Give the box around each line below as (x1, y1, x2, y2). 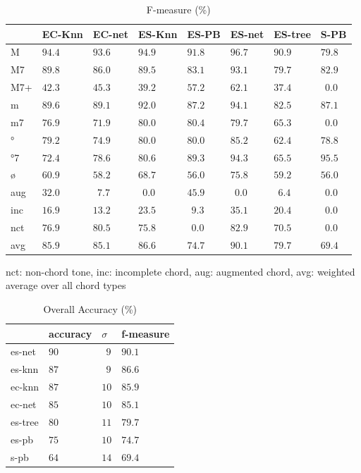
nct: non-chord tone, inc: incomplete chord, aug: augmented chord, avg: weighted (6, 264, 355, 278)
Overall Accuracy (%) (43, 302, 137, 316)
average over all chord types (6, 278, 126, 293)
